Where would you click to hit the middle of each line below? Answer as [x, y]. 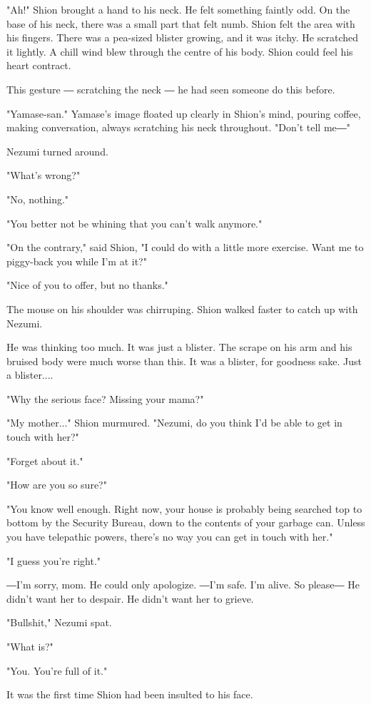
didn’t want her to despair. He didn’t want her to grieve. [130, 598]
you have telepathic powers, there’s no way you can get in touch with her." [170, 537]
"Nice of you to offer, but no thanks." [87, 285]
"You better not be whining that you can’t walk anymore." [134, 223]
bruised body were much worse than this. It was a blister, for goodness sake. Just [184, 361]
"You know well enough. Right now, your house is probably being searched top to [184, 508]
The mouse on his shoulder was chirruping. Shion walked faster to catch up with [182, 308]
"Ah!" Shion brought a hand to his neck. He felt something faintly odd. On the [178, 9]
